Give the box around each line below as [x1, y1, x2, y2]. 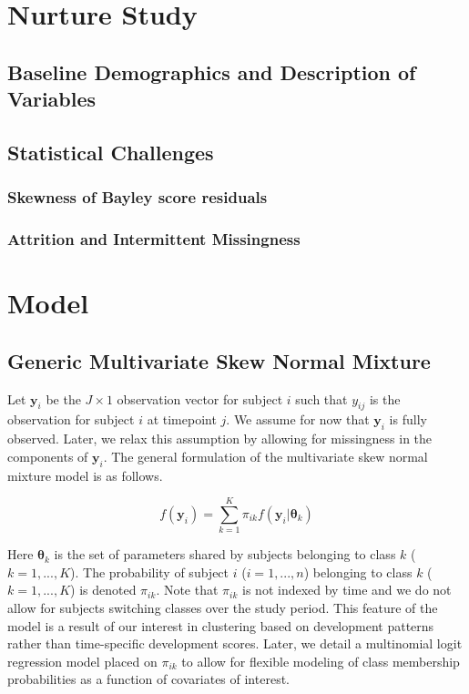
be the [46, 389, 81, 408]
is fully [389, 410, 427, 429]
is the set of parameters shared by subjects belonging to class [54, 545, 396, 564]
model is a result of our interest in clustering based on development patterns [7, 616, 434, 635]
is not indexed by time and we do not [242, 580, 452, 599]
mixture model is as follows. [7, 465, 163, 485]
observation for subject [7, 410, 135, 429]
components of [7, 446, 88, 465]
